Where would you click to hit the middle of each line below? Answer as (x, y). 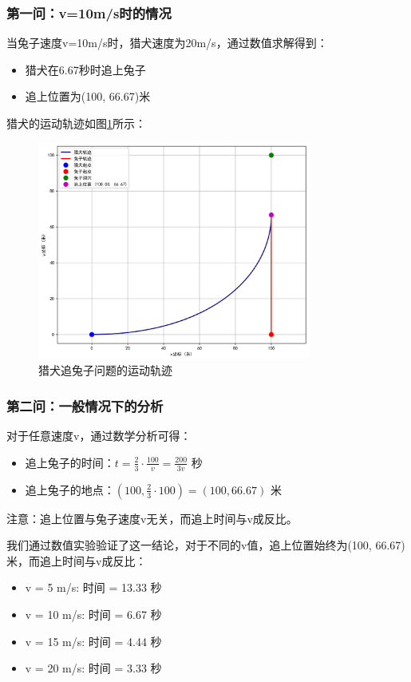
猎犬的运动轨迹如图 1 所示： (76, 123)
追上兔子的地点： (70, 489)
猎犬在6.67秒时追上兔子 (85, 69)
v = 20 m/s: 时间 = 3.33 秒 (93, 668)
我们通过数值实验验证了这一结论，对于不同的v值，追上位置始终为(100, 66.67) (206, 545)
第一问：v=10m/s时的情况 (89, 12)
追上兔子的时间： (70, 462)
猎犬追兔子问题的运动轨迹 (105, 370)
